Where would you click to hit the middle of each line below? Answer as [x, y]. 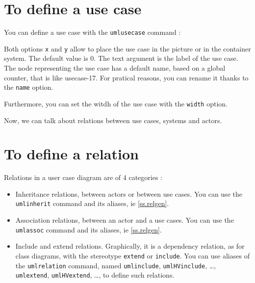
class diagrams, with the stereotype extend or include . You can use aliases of [132, 255]
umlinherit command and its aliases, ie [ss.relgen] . [92, 203]
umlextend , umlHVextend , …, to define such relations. [95, 275]
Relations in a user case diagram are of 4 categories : [83, 177]
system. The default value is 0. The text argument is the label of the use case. [121, 58]
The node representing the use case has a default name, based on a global [115, 68]
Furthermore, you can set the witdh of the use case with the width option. [116, 103]
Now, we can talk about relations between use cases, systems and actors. [113, 120]
